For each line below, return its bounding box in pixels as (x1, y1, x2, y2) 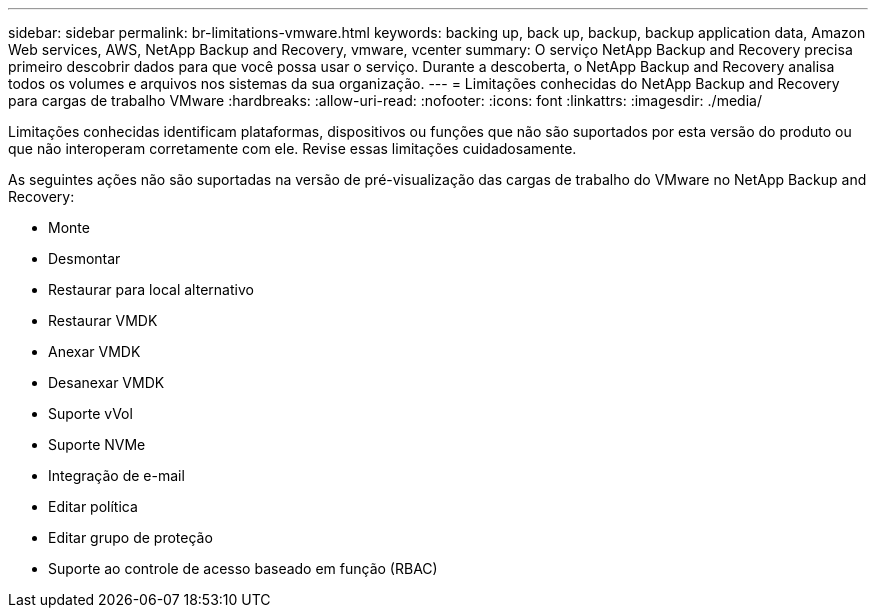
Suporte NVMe (48, 436, 146, 453)
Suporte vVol (48, 405, 133, 422)
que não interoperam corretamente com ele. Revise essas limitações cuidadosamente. (8, 140, 577, 157)
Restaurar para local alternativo (48, 281, 254, 298)
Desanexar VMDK (48, 374, 165, 391)
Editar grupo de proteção (48, 529, 213, 546)
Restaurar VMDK (48, 312, 158, 329)
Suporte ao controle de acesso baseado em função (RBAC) (48, 560, 438, 577)
